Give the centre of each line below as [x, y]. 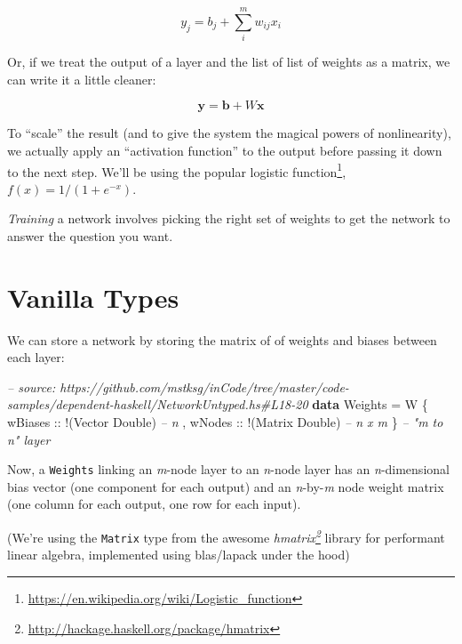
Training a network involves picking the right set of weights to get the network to [229, 218]
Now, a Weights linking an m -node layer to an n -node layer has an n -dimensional [228, 469]
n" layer [29, 439]
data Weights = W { [370, 404]
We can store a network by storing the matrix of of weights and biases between [222, 339]
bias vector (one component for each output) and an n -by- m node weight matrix [226, 486]
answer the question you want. [90, 235]
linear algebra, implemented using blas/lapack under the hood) [179, 555]
